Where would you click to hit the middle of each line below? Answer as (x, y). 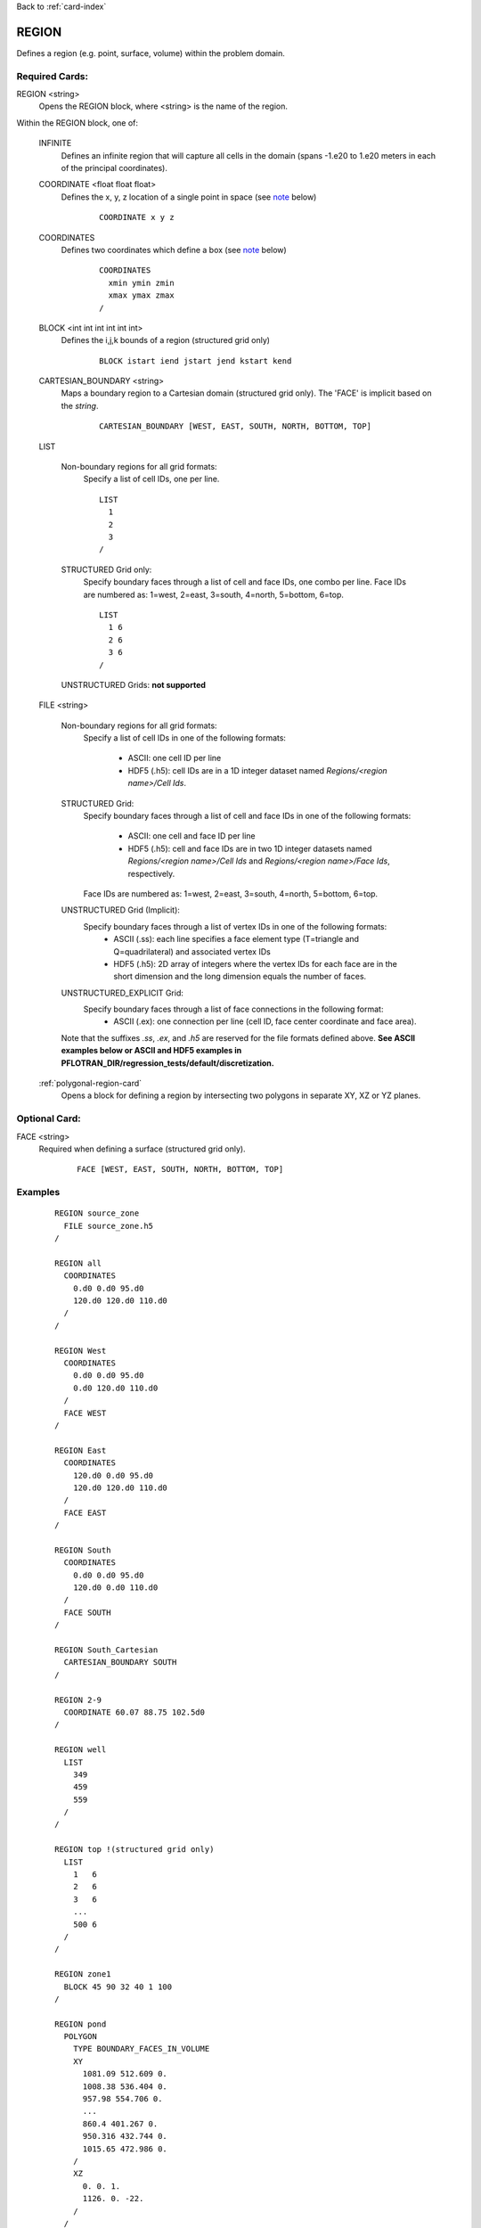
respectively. (151, 873)
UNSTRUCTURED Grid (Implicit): (120, 910)
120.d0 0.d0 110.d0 (115, 1588)
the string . (80, 405)
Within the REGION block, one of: (77, 123)
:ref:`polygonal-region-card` (90, 1084)
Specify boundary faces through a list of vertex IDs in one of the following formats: (235, 926)
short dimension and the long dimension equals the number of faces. (240, 977)
